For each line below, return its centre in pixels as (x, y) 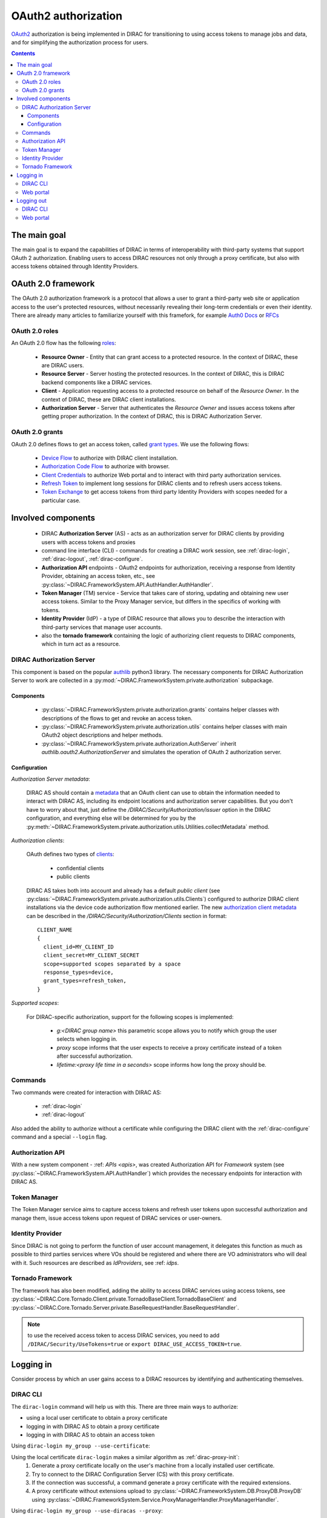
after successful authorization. (95, 1056)
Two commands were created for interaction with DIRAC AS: (86, 1092)
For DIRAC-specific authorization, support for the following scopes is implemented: (130, 1016)
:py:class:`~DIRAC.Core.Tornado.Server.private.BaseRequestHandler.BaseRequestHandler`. (125, 1307)
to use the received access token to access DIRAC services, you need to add (124, 1335)
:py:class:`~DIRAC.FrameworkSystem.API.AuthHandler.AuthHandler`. (127, 584)
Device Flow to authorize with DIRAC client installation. (110, 458)
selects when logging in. (87, 1039)
